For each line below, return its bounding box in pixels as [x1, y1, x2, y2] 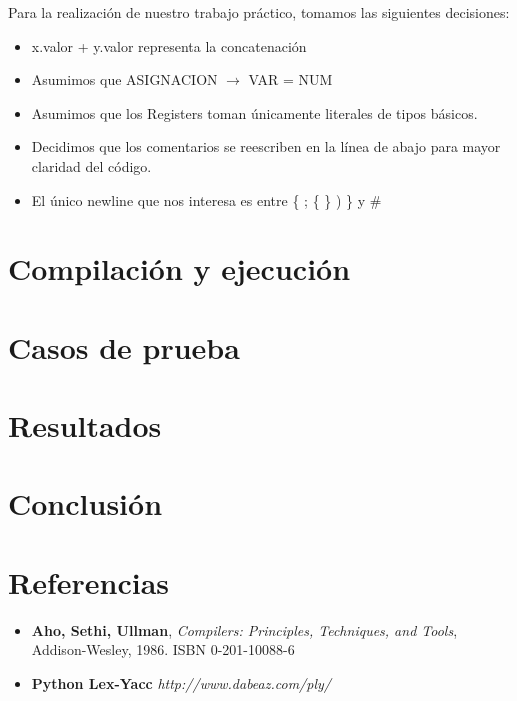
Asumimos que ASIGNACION [31, 69, 218, 90]
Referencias [8, 561, 170, 602]
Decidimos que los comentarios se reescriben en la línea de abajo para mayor [31, 136, 501, 157]
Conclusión [8, 483, 163, 524]
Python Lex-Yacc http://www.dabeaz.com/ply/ [31, 672, 331, 693]
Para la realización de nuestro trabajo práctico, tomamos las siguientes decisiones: [8, 2, 510, 22]
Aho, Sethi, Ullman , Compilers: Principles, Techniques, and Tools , [31, 619, 458, 640]
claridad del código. [31, 155, 152, 176]
